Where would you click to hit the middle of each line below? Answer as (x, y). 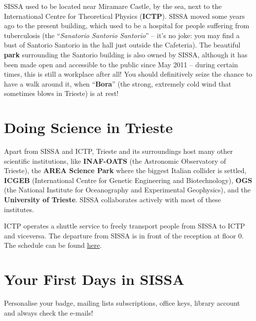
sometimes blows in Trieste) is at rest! (61, 93)
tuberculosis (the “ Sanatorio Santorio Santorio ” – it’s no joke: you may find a (122, 35)
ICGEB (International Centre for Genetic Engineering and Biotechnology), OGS (128, 180)
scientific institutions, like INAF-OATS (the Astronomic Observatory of (115, 160)
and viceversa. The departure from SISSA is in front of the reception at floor (120, 235)
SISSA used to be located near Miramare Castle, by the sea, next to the (113, 6)
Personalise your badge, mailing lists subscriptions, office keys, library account (122, 303)
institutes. (19, 209)
